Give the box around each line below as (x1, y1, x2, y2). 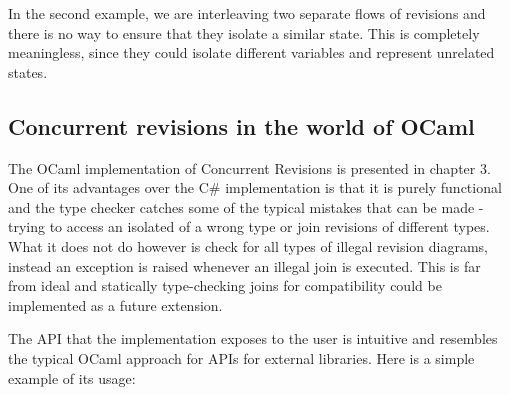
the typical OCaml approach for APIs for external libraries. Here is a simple (8, 347, 475, 368)
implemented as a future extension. (8, 294, 223, 315)
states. (8, 61, 48, 82)
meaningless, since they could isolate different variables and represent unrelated (8, 42, 495, 63)
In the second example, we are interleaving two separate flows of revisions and (8, 3, 486, 23)
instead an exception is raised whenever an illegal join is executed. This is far (8, 255, 481, 276)
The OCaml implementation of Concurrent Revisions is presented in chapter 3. (8, 157, 491, 178)
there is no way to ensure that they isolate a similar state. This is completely (8, 22, 480, 43)
